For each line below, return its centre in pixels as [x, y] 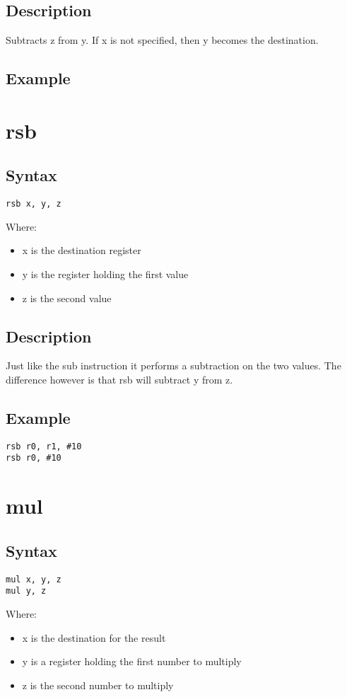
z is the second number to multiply [98, 685]
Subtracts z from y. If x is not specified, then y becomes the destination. [162, 40]
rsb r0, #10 [34, 458]
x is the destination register [82, 250]
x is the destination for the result [94, 637]
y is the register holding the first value [105, 274]
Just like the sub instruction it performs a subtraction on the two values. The [173, 365]
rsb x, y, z [34, 204]
